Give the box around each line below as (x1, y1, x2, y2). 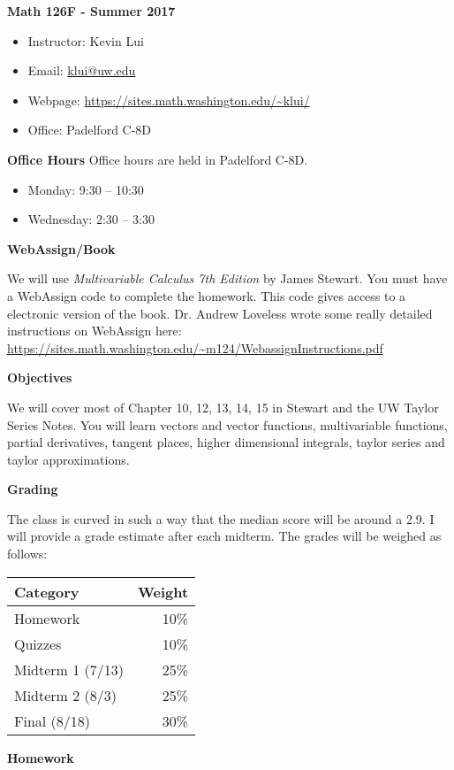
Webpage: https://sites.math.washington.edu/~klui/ (27, 90, 310, 109)
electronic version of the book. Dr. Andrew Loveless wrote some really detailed (7, 304, 433, 322)
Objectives (7, 368, 72, 387)
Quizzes (14, 633, 62, 654)
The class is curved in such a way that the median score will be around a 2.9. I (7, 509, 435, 527)
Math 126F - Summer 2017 (7, 2, 176, 19)
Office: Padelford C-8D (27, 120, 152, 139)
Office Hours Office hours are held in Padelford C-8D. (7, 150, 308, 168)
